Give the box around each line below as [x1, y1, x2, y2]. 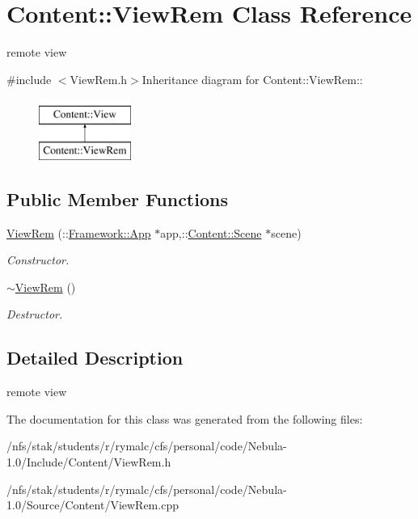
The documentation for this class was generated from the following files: [6, 410, 363, 427]
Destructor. [6, 306, 63, 323]
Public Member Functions [6, 186, 228, 211]
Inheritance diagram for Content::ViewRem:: [141, 70, 363, 87]
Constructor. [6, 251, 70, 268]
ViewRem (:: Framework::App [6, 224, 151, 241]
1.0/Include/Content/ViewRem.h [6, 454, 171, 470]
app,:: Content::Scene [160, 224, 262, 241]
